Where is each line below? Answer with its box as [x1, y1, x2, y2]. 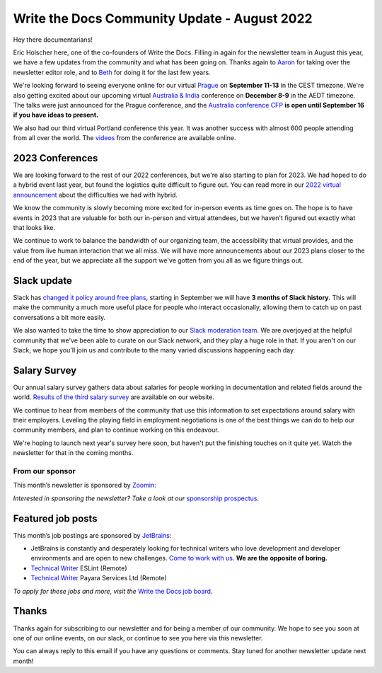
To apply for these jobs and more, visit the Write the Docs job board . [13, 587, 213, 595]
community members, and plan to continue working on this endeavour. [13, 425, 219, 435]
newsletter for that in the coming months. [13, 449, 134, 457]
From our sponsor [13, 466, 76, 476]
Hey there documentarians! [13, 35, 93, 44]
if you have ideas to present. [13, 110, 99, 120]
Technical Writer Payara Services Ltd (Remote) [30, 574, 168, 582]
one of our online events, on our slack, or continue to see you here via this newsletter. [13, 633, 263, 642]
